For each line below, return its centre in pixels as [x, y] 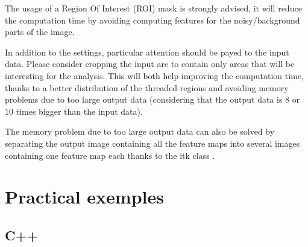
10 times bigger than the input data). [74, 111]
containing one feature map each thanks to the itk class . [110, 155]
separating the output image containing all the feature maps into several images [152, 143]
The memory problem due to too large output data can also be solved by [140, 131]
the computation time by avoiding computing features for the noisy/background [152, 20]
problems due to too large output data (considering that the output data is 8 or [152, 99]
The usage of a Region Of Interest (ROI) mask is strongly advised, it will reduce [153, 8]
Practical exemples [84, 197]
